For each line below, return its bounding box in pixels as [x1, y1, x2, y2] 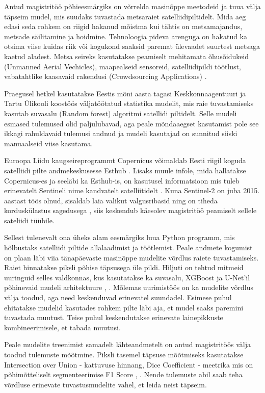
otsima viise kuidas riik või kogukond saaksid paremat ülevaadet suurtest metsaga [4, 41, 260, 51]
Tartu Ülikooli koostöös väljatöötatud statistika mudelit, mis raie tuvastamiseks [4, 98, 254, 109]
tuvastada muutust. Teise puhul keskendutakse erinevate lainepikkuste [4, 312, 223, 323]
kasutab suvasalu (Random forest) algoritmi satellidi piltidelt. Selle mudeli [4, 108, 237, 118]
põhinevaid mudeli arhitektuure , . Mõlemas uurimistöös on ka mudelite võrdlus [4, 282, 253, 293]
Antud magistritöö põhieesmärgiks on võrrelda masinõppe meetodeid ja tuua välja [4, 1, 261, 11]
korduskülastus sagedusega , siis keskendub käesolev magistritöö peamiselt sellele [4, 205, 257, 216]
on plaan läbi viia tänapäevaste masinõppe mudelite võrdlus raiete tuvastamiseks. [4, 252, 259, 263]
